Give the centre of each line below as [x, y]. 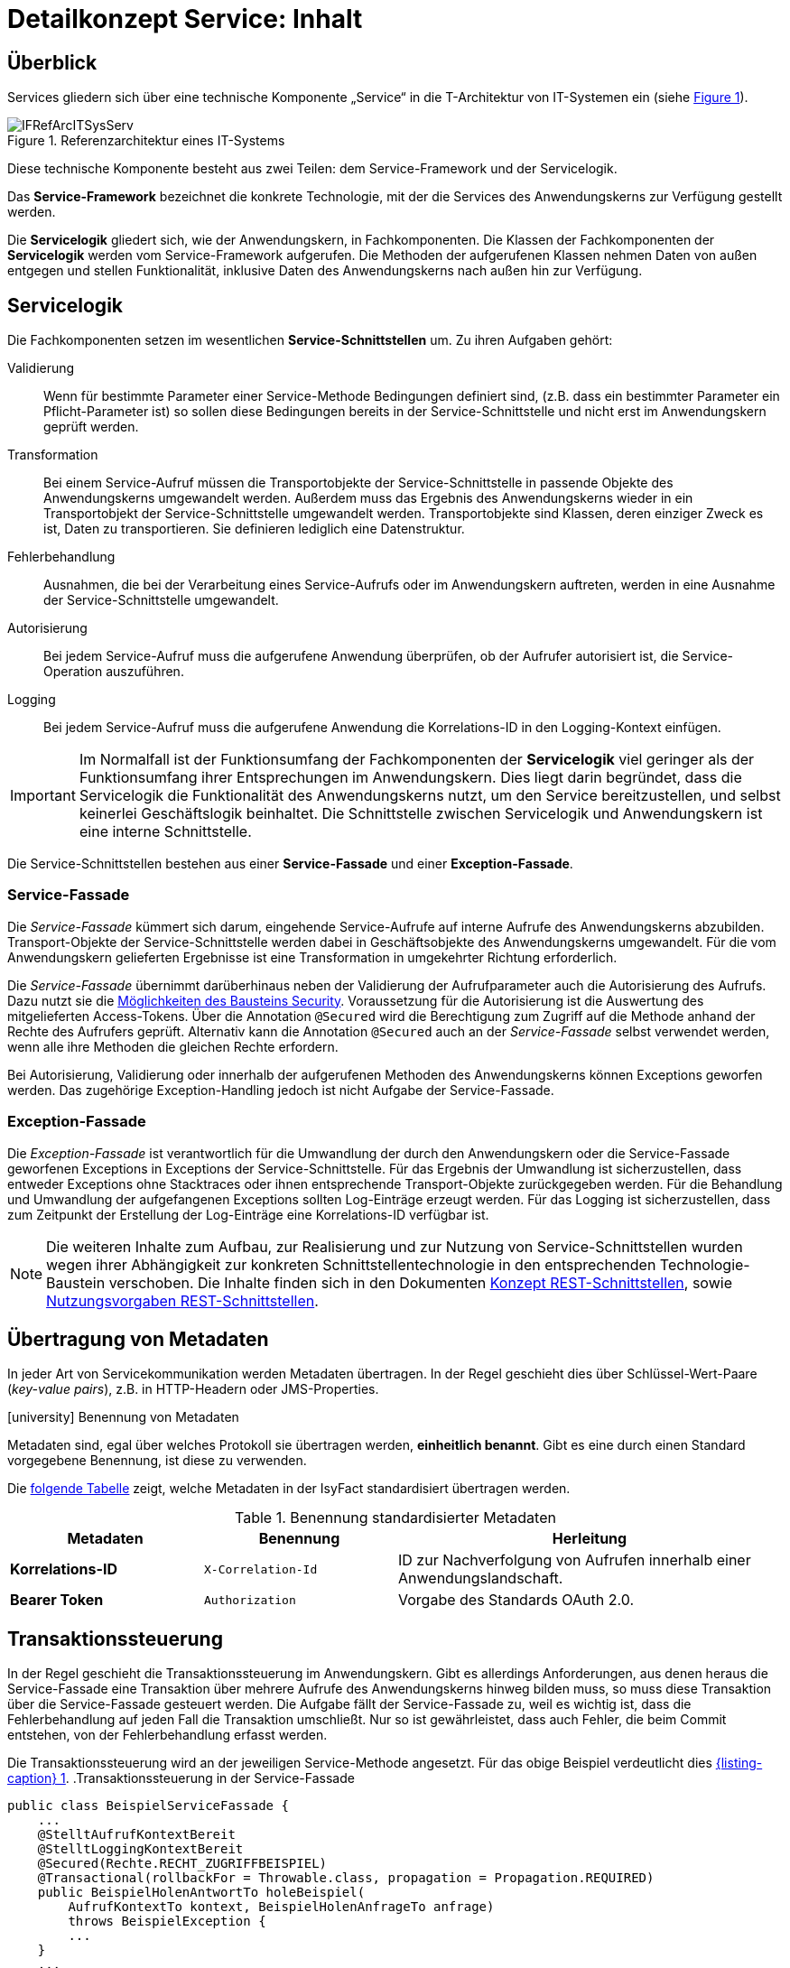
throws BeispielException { [167, 1922]
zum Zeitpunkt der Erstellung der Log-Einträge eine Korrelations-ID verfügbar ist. [248, 1214]
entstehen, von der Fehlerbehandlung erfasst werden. [167, 1735]
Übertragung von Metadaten [138, 1339]
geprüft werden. [91, 427]
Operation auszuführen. [114, 672]
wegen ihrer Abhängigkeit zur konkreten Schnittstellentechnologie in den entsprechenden [351, 1264]
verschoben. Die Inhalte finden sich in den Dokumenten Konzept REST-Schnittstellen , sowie [420, 1282]
